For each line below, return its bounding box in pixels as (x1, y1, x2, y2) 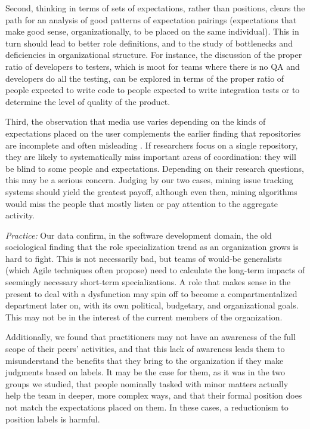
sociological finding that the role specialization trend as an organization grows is (5, 240, 299, 253)
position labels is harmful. (5, 412, 100, 425)
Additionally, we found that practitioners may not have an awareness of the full (5, 331, 296, 343)
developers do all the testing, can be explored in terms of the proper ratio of (5, 72, 284, 84)
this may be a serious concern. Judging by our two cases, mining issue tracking (5, 174, 293, 186)
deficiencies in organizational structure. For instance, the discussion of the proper (5, 48, 302, 61)
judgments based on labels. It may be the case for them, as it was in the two (5, 366, 286, 378)
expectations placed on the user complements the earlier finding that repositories (5, 126, 301, 139)
